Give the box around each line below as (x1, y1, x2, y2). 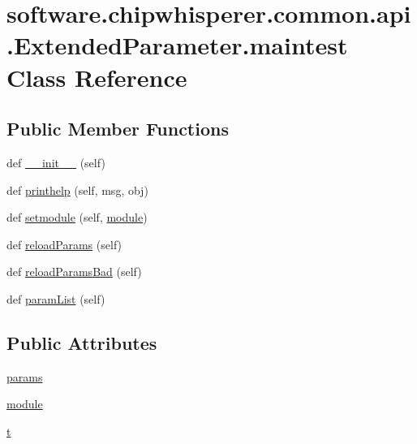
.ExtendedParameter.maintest (6, 28, 348, 62)
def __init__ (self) (6, 153, 105, 170)
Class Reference (6, 60, 187, 93)
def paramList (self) (6, 290, 105, 307)
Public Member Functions (6, 116, 229, 141)
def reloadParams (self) (6, 235, 123, 252)
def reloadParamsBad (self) (6, 263, 142, 280)
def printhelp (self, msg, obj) (6, 181, 148, 198)
